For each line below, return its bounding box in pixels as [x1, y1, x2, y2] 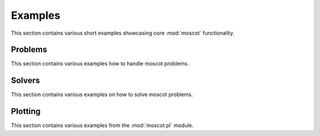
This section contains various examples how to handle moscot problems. [11, 60, 189, 67]
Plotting [11, 107, 41, 117]
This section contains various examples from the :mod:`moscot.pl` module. [11, 122, 194, 129]
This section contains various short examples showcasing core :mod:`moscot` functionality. [11, 29, 235, 37]
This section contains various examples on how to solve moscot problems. [11, 91, 193, 98]
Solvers [11, 75, 40, 85]
